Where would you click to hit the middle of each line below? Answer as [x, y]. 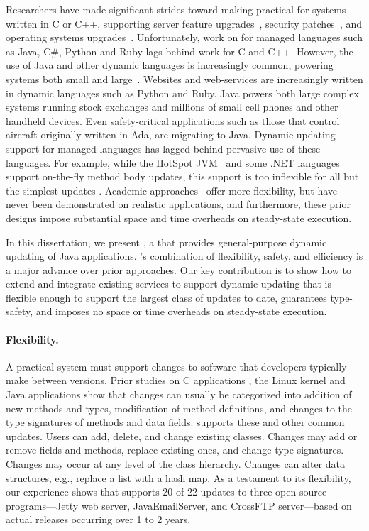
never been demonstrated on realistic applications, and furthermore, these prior [178, 204]
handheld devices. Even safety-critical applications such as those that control [173, 120]
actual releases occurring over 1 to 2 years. [98, 519]
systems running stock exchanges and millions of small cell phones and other [172, 107]
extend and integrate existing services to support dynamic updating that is [169, 284]
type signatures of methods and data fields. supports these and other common [175, 422]
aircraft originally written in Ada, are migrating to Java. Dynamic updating [171, 135]
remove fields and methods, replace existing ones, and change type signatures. [175, 450]
